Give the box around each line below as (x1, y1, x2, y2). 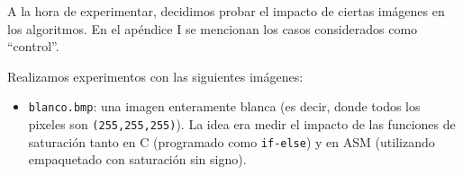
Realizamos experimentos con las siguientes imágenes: (7, 66, 304, 85)
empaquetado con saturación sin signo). (28, 150, 247, 169)
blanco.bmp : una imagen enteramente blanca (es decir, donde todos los (28, 97, 421, 116)
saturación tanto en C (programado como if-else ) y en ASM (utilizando (28, 132, 435, 151)
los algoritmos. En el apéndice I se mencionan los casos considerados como (7, 19, 418, 38)
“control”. (7, 37, 59, 56)
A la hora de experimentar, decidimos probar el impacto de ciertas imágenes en (7, 2, 445, 20)
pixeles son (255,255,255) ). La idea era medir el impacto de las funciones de (28, 115, 456, 134)
